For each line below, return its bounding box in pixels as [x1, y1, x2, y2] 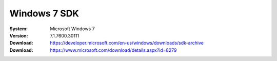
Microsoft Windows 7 [50, 26, 95, 32]
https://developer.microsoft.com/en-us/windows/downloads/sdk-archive [50, 40, 204, 46]
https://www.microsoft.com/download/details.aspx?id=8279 [50, 47, 177, 53]
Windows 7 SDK [9, 8, 80, 19]
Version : [9, 32, 28, 38]
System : [9, 26, 28, 32]
